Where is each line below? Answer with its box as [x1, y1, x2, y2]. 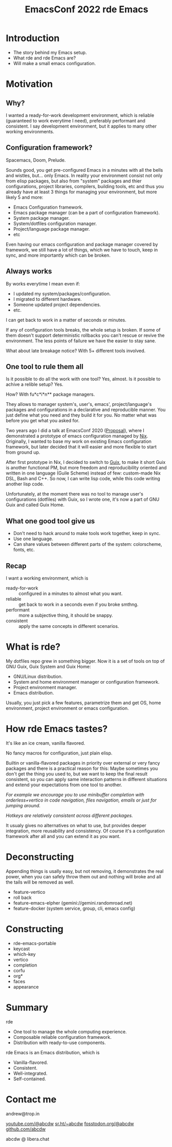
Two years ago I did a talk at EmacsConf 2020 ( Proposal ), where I [6, 427, 145, 434]
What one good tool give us [6, 517, 95, 525]
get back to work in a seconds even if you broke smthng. [18, 601, 139, 607]
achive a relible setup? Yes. [6, 381, 63, 387]
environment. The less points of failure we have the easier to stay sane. [6, 337, 157, 344]
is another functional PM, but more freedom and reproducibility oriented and [6, 465, 167, 471]
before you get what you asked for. [6, 418, 80, 424]
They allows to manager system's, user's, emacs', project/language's [6, 401, 152, 407]
